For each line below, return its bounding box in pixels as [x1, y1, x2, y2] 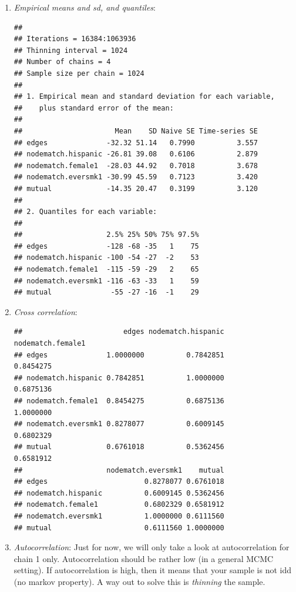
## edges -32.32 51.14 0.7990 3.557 [14, 138, 258, 147]
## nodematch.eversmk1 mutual [14, 466, 224, 474]
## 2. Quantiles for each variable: [14, 208, 157, 216]
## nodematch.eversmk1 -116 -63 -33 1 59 [14, 276, 199, 285]
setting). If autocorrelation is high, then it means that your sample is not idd [14, 564, 292, 576]
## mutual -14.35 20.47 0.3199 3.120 [14, 184, 258, 193]
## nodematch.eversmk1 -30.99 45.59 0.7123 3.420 [14, 173, 258, 182]
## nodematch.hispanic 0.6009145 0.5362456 [14, 489, 224, 497]
